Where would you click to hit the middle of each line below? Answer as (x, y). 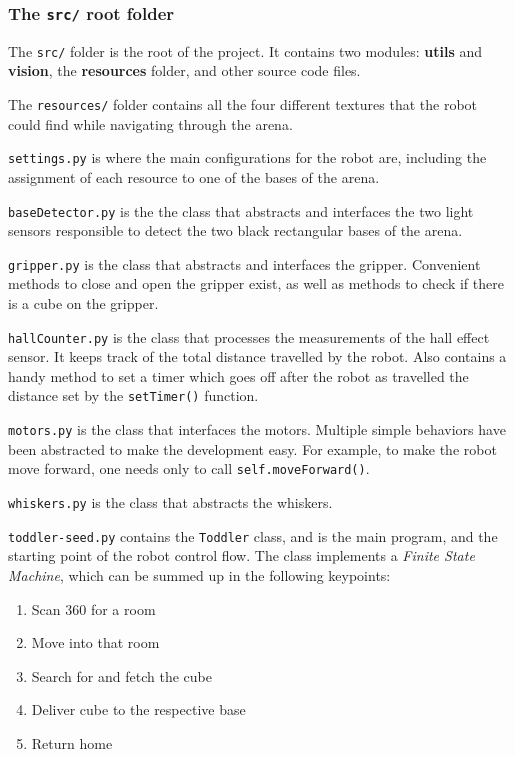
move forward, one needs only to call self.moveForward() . (189, 468)
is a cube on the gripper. (83, 303)
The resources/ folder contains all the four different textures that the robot (243, 104)
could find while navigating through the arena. (150, 123)
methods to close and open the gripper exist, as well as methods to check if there (256, 283)
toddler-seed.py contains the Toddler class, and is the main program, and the (253, 535)
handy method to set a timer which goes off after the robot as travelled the (238, 375)
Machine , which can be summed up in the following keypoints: (199, 574)
